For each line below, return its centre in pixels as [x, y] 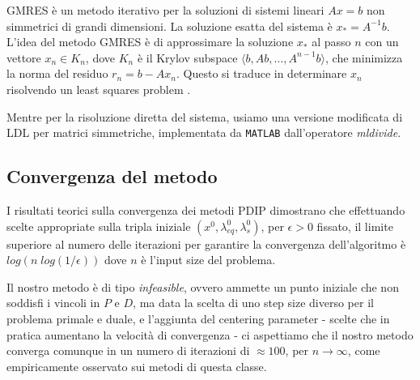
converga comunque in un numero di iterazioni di [128, 350]
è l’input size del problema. [208, 260]
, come [364, 350]
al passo [331, 42]
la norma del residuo [57, 73]
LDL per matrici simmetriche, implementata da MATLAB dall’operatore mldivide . [204, 132]
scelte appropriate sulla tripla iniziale [99, 226]
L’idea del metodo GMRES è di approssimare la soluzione [150, 42]
